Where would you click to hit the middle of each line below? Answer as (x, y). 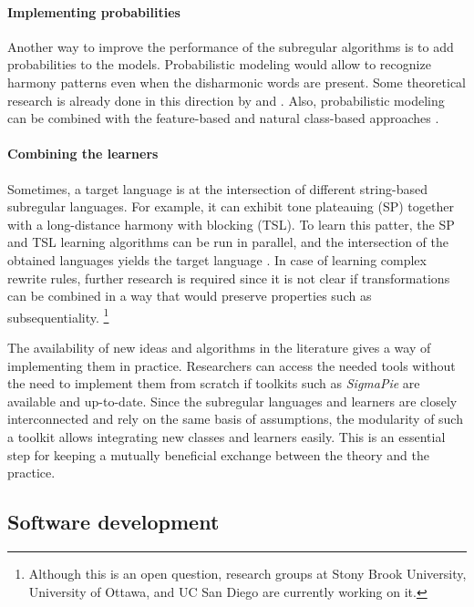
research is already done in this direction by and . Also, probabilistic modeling (226, 100)
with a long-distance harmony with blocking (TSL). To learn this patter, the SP (231, 224)
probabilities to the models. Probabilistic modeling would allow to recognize (219, 64)
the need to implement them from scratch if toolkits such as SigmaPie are (214, 383)
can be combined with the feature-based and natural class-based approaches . (223, 118)
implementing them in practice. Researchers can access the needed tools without (232, 365)
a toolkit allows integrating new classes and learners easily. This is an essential (227, 436)
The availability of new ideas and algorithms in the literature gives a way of (219, 347)
